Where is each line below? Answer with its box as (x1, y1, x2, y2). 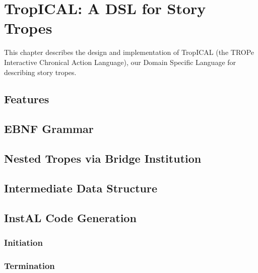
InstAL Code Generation (4, 210, 137, 225)
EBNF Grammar (4, 121, 94, 136)
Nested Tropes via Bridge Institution (4, 151, 202, 166)
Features (4, 91, 49, 107)
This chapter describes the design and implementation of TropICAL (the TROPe (4, 47, 254, 57)
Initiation (4, 236, 43, 248)
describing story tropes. (4, 66, 77, 77)
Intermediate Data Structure (4, 180, 158, 195)
